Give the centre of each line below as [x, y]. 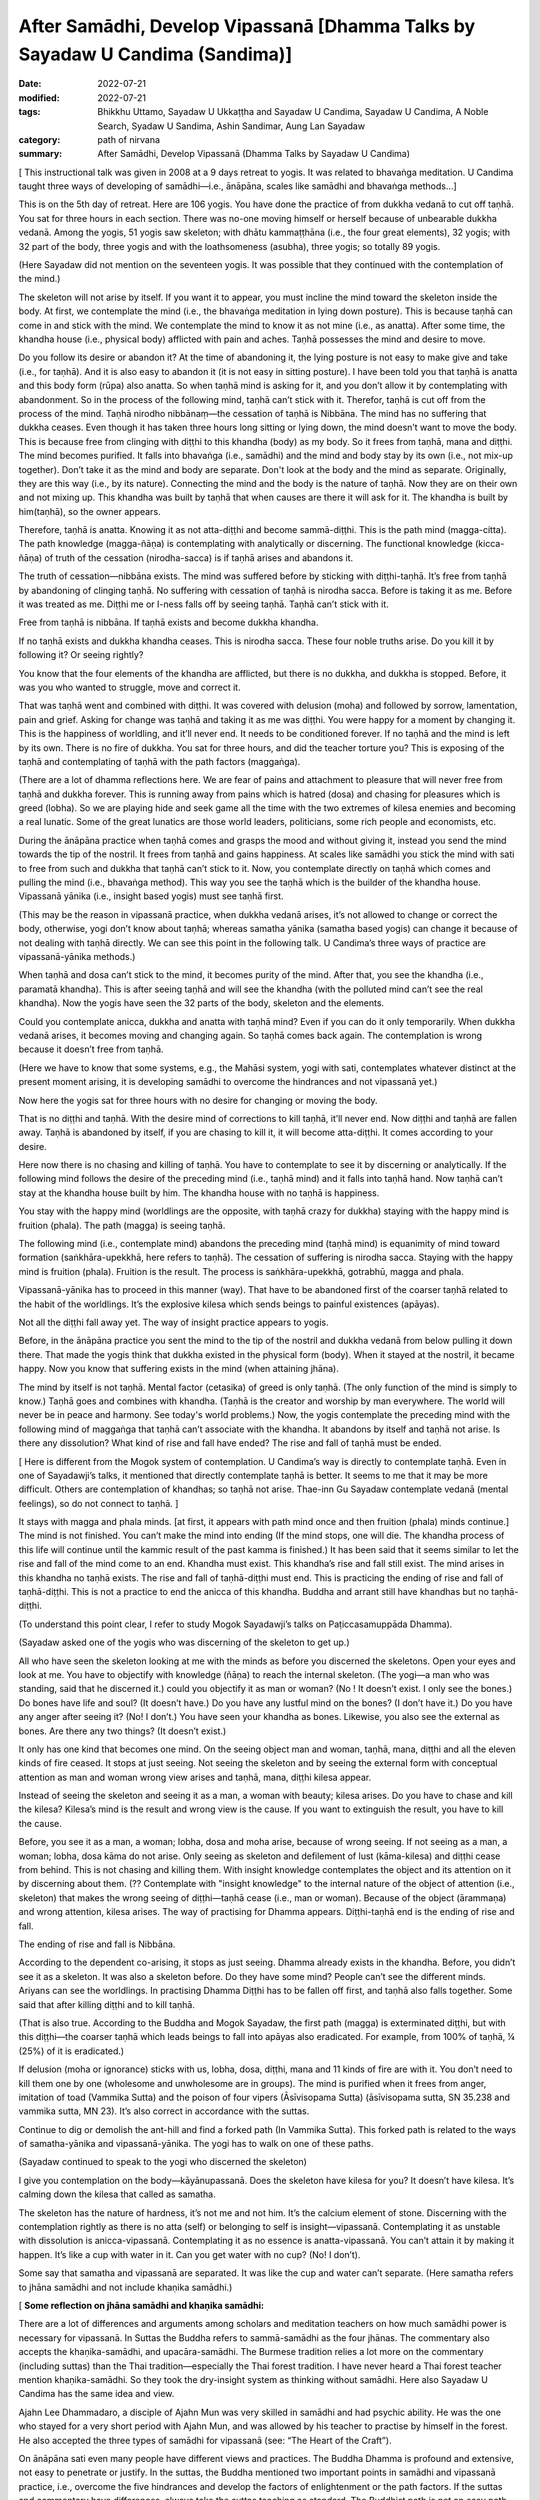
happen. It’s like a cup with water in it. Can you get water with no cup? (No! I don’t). [189, 2254]
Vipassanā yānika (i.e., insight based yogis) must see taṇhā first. [151, 896]
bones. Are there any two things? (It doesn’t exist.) [122, 1731]
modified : [39, 97]
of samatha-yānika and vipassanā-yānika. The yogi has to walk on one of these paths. [196, 2144]
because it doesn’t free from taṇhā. [91, 1049]
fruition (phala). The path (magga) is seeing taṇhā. [122, 1225]
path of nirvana [128, 139]
